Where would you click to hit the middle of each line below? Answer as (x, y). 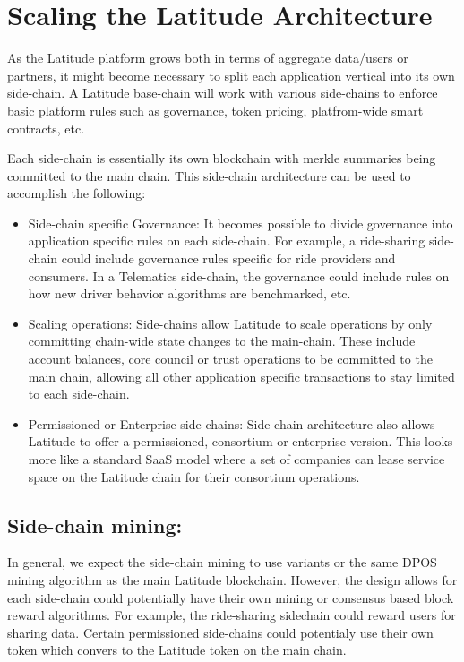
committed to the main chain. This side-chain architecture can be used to (209, 175)
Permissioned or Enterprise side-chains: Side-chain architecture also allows (232, 423)
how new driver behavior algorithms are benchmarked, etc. (189, 293)
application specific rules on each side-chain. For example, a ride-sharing (227, 241)
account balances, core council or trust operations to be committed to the (230, 359)
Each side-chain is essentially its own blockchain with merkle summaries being (222, 158)
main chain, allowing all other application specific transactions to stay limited (241, 376)
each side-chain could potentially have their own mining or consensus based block (231, 597)
